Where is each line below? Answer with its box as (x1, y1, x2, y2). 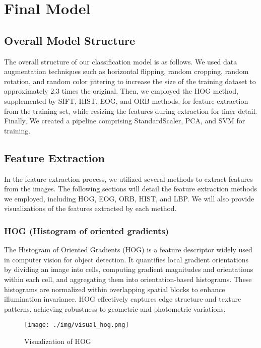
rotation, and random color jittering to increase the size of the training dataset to (4, 76, 256, 86)
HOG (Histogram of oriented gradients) (4, 224, 169, 237)
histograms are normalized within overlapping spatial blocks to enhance (4, 284, 225, 294)
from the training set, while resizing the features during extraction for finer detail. (4, 105, 257, 116)
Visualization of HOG (24, 335, 91, 346)
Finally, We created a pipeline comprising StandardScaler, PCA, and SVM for (4, 115, 245, 126)
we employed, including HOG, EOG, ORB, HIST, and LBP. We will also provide (4, 193, 254, 203)
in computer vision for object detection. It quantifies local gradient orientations (4, 254, 248, 264)
